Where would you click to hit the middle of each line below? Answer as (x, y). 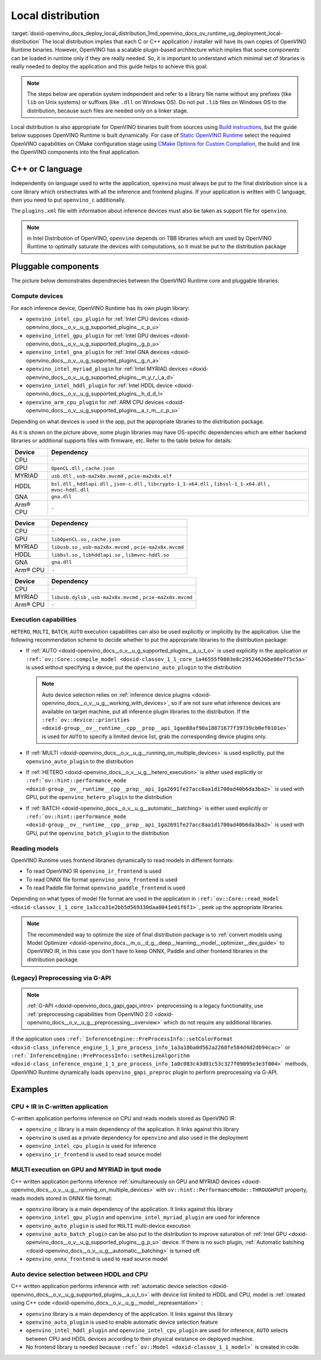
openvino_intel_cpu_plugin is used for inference (91, 1146)
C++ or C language (47, 169)
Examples (30, 1089)
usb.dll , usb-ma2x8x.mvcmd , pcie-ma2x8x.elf (111, 475)
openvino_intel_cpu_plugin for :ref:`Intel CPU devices (97, 319)
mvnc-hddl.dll (70, 490)
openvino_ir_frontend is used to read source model (94, 1154)
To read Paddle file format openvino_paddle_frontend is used (106, 888)
